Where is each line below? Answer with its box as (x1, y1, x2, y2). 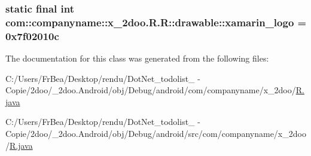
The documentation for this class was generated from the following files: (5, 52, 269, 65)
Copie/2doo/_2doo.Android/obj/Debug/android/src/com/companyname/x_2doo (5, 127, 306, 140)
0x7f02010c (5, 28, 59, 43)
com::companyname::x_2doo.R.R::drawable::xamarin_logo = (5, 14, 307, 29)
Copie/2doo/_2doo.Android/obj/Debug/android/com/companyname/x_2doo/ (5, 84, 296, 96)
